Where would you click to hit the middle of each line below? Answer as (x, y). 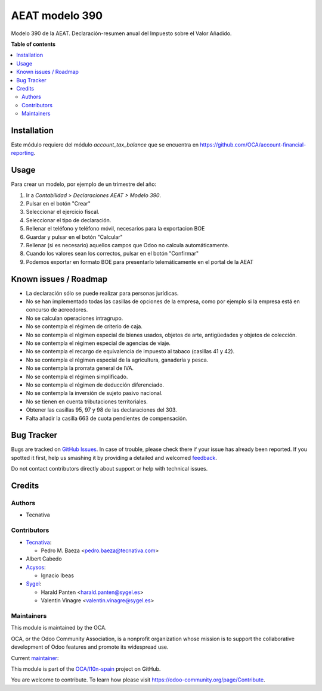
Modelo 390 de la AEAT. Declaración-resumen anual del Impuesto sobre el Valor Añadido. (121, 33)
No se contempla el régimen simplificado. (77, 376)
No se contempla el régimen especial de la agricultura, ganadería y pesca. (117, 360)
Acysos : (36, 567)
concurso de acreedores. (57, 310)
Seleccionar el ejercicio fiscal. (63, 212)
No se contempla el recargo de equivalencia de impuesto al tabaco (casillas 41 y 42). (130, 351)
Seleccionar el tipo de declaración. (69, 220)
